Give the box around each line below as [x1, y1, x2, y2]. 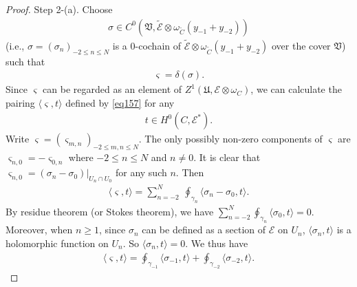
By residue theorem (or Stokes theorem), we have [6, 204, 214, 218]
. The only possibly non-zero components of [138, 131, 323, 146]
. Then [175, 165, 204, 180]
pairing [6, 95, 35, 109]
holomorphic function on [6, 235, 109, 250]
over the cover [271, 38, 331, 52]
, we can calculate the [250, 82, 342, 96]
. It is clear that [193, 150, 261, 164]
